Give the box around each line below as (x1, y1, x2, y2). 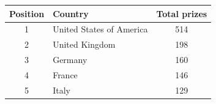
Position (9, 7, 45, 20)
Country (53, 7, 89, 20)
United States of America (53, 23, 148, 35)
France (53, 68, 78, 81)
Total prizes (156, 7, 207, 20)
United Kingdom (53, 38, 116, 51)
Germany (53, 53, 88, 66)
